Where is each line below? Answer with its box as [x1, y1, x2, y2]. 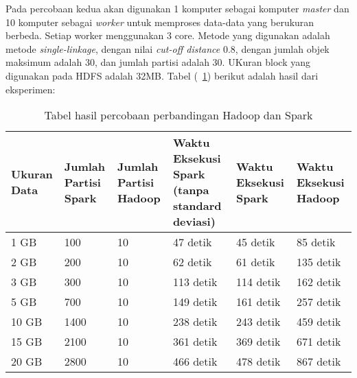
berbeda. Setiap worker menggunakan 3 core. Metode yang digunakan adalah [5, 28, 330, 43]
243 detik [236, 314, 281, 330]
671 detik [296, 333, 341, 350]
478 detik [236, 353, 281, 370]
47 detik [172, 234, 212, 250]
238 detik [172, 314, 218, 330]
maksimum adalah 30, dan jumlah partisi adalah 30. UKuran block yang [5, 55, 311, 69]
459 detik [296, 314, 341, 330]
